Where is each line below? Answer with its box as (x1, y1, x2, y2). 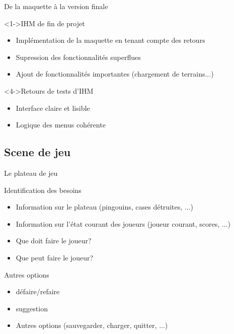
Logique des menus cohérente (16, 119, 106, 130)
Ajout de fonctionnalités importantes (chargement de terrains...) (16, 69, 214, 79)
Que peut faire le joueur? (16, 252, 94, 262)
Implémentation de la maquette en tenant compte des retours (16, 35, 205, 45)
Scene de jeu (4, 144, 71, 160)
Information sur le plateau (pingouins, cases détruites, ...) (16, 202, 193, 212)
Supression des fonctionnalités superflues (16, 51, 141, 62)
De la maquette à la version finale (4, 1, 108, 11)
